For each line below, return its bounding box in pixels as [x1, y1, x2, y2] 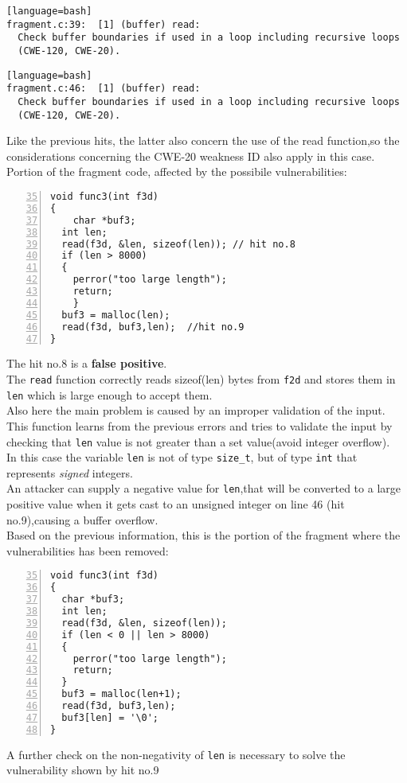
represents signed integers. [6, 464, 133, 481]
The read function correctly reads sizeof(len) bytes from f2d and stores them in [6, 371, 396, 387]
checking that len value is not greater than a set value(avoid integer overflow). [6, 433, 390, 450]
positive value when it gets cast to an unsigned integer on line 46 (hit [6, 496, 345, 512]
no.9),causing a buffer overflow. [6, 511, 158, 528]
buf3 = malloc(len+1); [61, 688, 182, 700]
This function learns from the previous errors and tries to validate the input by [6, 417, 393, 434]
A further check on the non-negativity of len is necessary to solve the [6, 746, 346, 762]
